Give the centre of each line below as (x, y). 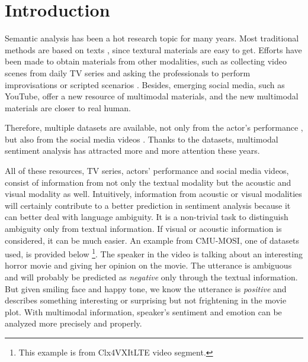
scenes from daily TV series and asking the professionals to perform (128, 72)
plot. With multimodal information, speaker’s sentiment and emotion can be (143, 311)
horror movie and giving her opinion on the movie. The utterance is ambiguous (148, 265)
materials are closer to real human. (68, 107)
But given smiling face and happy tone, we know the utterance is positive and (146, 288)
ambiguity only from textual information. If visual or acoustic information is (143, 229)
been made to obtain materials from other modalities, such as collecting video (146, 61)
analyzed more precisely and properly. (73, 323)
